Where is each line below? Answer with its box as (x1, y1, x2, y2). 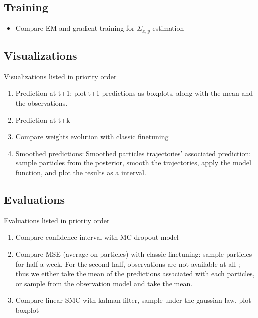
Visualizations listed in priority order (4, 71, 117, 81)
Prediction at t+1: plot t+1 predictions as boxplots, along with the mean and (15, 88, 253, 98)
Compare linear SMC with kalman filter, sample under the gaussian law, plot (15, 295, 251, 305)
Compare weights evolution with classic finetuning (15, 131, 169, 142)
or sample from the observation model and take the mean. (15, 278, 193, 288)
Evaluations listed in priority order (4, 215, 110, 225)
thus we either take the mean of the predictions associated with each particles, (15, 268, 255, 279)
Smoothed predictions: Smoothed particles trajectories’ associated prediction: (15, 148, 251, 158)
